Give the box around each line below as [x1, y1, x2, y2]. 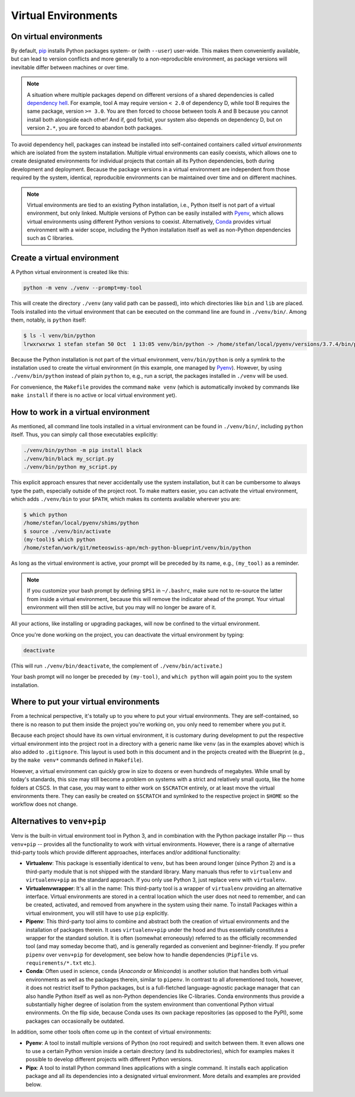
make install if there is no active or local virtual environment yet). [11, 392, 177, 399]
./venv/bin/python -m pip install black [23, 447, 142, 454]
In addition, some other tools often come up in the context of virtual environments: [11, 1028, 212, 1035]
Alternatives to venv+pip [11, 816, 106, 826]
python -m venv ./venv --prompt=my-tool [23, 285, 142, 291]
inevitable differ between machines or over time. [11, 63, 130, 71]
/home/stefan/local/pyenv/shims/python [23, 520, 139, 526]
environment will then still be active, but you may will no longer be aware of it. [27, 603, 217, 610]
